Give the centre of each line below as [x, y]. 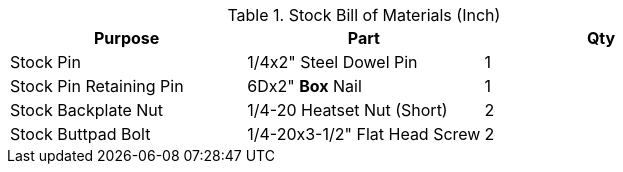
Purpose [126, 38]
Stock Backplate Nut [87, 110]
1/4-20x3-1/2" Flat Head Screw [364, 134]
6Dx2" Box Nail [304, 86]
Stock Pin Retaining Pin [97, 86]
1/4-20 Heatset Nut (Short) [347, 110]
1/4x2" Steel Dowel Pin [332, 62]
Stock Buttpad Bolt [80, 134]
